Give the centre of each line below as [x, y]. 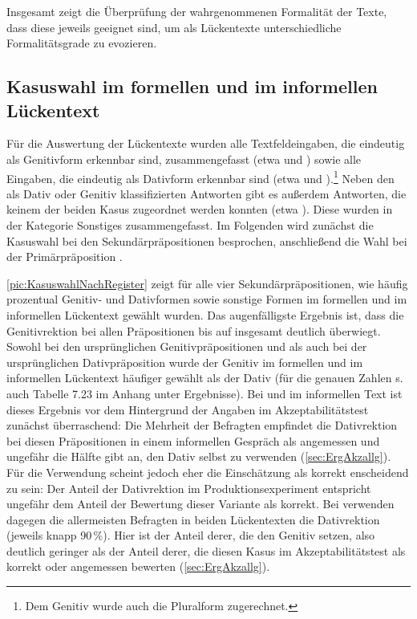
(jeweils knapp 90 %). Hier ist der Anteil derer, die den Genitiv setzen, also [191, 535]
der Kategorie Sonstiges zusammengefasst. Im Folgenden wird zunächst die [190, 225]
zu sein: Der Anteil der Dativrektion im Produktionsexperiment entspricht [189, 488]
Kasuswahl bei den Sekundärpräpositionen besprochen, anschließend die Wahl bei [207, 240]
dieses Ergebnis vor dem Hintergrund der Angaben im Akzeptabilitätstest [188, 409]
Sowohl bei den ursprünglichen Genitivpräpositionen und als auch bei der [187, 346]
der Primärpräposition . [65, 257]
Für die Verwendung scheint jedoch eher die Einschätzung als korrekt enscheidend [208, 472]
